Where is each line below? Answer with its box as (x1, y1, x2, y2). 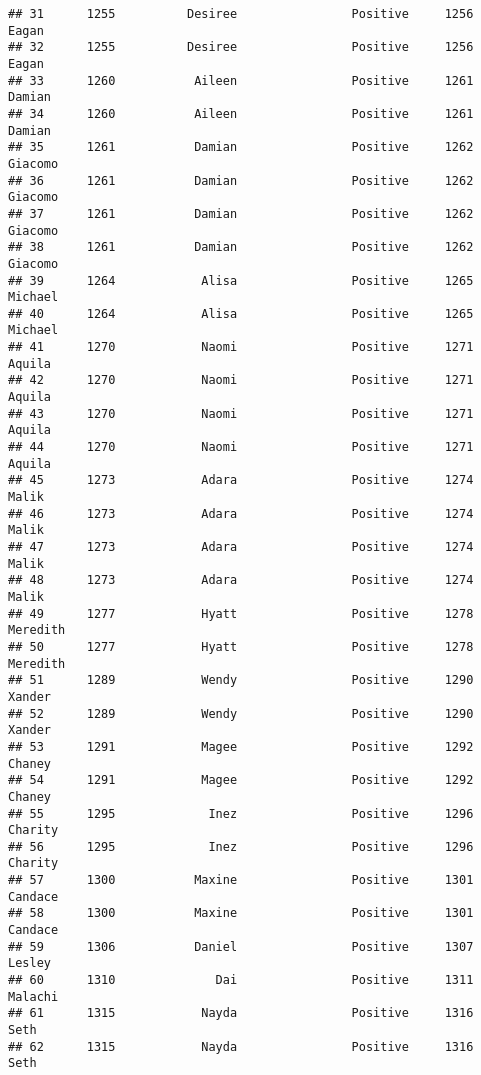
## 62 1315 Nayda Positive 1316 (8, 1039, 474, 1054)
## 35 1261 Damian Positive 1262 (8, 140, 474, 155)
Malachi (8, 989, 59, 1004)
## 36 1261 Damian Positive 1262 (8, 173, 474, 188)
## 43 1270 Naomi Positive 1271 (8, 406, 474, 421)
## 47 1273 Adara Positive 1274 (8, 540, 474, 554)
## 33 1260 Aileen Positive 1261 (8, 73, 474, 88)
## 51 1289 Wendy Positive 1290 (8, 673, 474, 688)
